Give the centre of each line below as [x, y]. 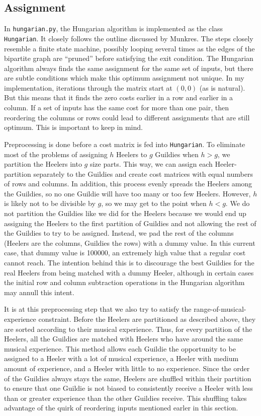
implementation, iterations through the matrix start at [88, 87]
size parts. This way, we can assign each [151, 164]
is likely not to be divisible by [50, 203]
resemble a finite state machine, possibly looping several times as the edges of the [129, 48]
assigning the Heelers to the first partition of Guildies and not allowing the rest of [130, 223]
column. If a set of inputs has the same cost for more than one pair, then [116, 108]
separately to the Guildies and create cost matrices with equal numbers [143, 174]
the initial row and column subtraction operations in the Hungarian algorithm [124, 282]
